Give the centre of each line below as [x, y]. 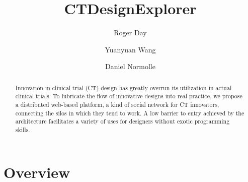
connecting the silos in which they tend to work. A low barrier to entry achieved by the [130, 113]
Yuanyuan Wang [130, 49]
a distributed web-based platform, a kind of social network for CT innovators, [117, 105]
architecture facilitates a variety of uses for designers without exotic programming [122, 121]
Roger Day [130, 33]
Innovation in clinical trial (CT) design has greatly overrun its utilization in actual [123, 87]
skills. [23, 129]
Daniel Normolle [130, 66]
